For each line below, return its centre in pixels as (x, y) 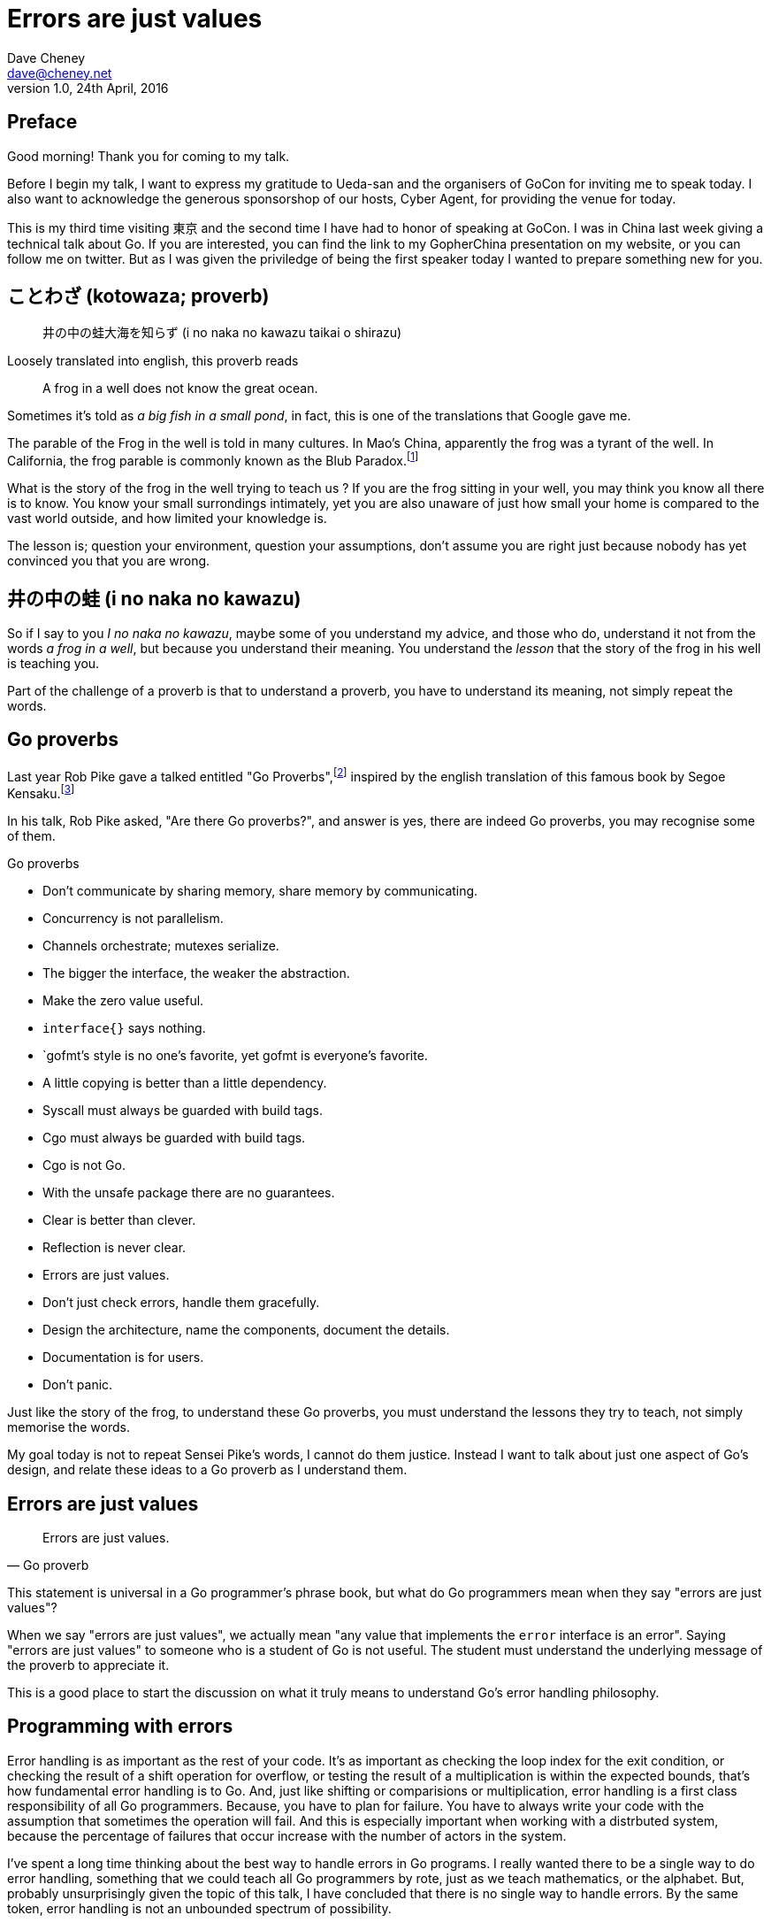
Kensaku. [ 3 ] (41, 792)
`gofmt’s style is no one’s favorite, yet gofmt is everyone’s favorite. (235, 1056)
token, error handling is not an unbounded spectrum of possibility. (199, 1908)
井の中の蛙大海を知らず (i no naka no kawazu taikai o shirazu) (222, 333)
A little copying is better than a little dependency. (185, 1083)
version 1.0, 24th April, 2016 (88, 88)
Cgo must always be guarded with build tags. (174, 1138)
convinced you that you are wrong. (109, 561)
